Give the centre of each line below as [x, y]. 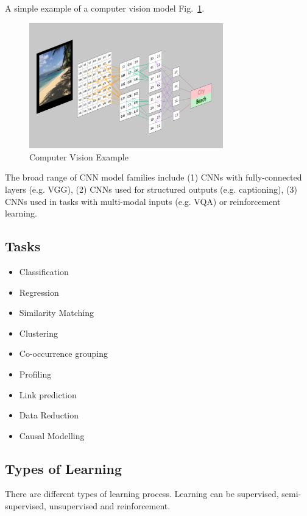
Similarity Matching [56, 313]
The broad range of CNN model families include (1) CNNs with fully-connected [153, 177]
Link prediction [48, 394]
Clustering [38, 333]
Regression [39, 292]
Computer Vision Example [79, 156]
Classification [44, 271]
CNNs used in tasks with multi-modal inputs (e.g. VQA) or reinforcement [143, 201]
